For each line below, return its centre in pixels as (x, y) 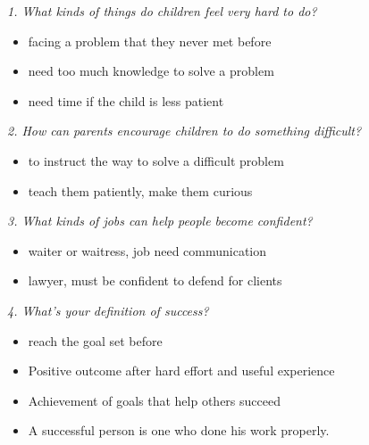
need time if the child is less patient (126, 100)
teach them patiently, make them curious (140, 190)
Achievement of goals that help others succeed (154, 400)
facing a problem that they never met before (150, 41)
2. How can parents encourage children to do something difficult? (184, 131)
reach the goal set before (95, 340)
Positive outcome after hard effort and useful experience (181, 371)
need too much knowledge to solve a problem (151, 71)
